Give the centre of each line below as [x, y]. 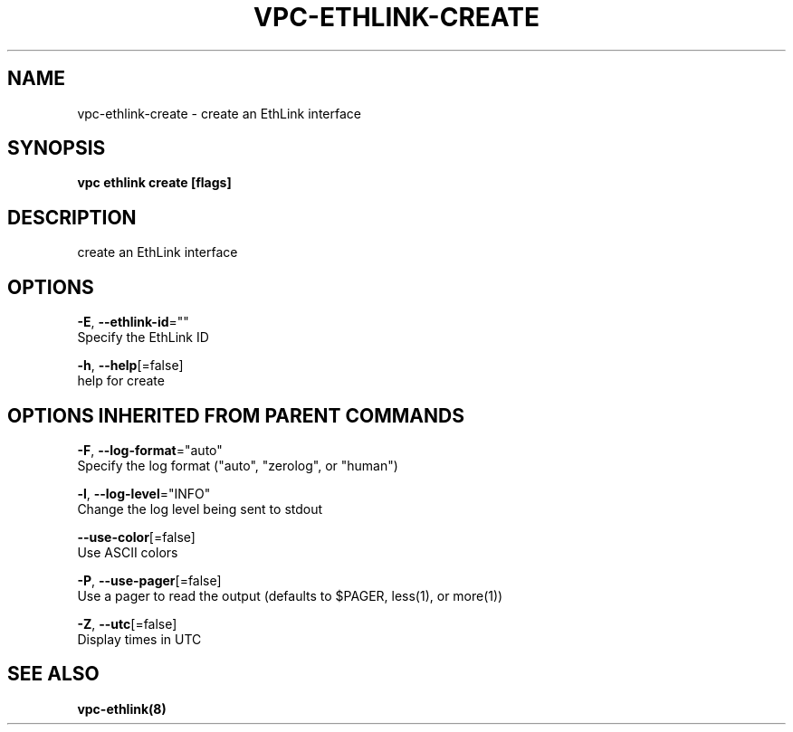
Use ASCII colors [128, 552]
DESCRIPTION [72, 217]
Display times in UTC [139, 639]
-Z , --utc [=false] [127, 623]
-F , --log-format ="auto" [150, 450]
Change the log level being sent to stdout [200, 509]
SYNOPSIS [57, 148]
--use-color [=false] [136, 537]
